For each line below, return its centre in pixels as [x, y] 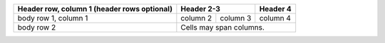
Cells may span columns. [223, 27]
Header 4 [275, 9]
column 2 [196, 18]
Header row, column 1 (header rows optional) [95, 9]
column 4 [275, 18]
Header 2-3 [201, 9]
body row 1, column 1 [53, 18]
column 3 [236, 18]
